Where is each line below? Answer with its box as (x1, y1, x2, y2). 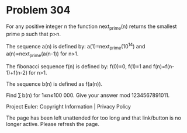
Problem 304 (6, 3, 71, 17)
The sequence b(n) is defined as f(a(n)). (6, 80, 103, 87)
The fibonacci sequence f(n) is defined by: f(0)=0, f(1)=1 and (6, 62, 152, 70)
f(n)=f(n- (153, 62, 175, 70)
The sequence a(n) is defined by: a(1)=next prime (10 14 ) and (6, 41, 146, 51)
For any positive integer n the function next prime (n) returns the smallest (6, 23, 177, 31)
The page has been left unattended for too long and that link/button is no (6, 114, 181, 121)
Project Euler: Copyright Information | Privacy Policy (6, 103, 131, 110)
